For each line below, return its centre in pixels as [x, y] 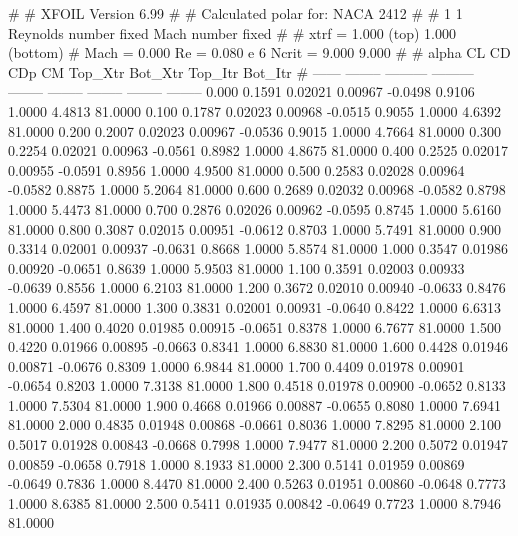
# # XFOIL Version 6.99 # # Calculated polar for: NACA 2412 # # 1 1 [235, 13]
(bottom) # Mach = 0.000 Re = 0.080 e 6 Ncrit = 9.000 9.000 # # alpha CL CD [259, 52]
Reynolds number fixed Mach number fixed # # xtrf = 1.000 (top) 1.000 [232, 32]
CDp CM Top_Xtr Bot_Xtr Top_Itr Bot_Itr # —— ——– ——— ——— [241, 71]
